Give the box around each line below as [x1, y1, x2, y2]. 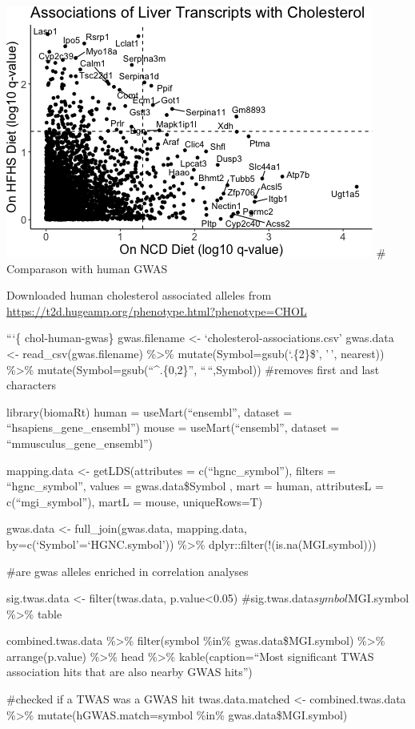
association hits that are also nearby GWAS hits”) [6, 663, 253, 680]
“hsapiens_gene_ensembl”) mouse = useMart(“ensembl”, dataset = [6, 419, 340, 436]
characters [6, 377, 56, 393]
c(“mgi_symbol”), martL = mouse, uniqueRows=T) [6, 493, 263, 509]
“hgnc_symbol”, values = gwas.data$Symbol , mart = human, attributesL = [6, 477, 384, 494]
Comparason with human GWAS [6, 260, 168, 276]
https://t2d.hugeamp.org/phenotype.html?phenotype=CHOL [6, 302, 307, 319]
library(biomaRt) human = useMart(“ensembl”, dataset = [6, 403, 293, 420]
